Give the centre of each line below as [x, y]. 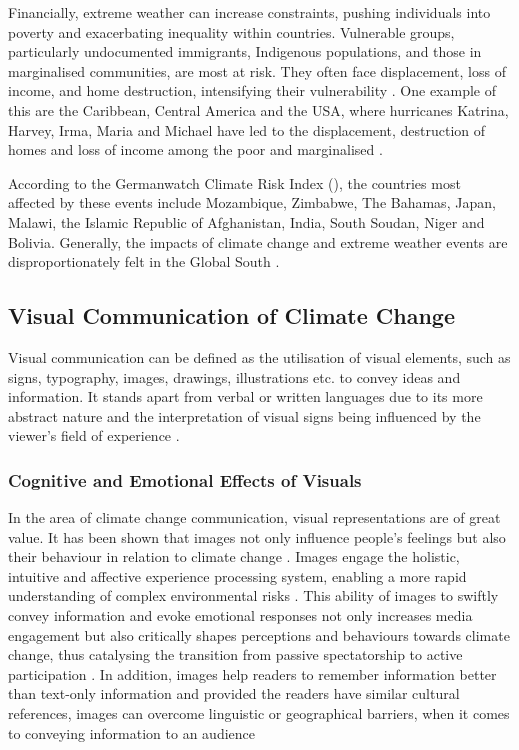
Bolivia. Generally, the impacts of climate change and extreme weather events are [258, 241]
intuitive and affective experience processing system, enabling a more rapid [237, 575]
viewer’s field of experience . [94, 435]
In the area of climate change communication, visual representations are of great [254, 517]
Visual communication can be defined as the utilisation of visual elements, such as [259, 356]
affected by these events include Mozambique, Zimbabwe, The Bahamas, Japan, [252, 202]
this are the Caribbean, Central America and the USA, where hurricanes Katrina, [258, 109]
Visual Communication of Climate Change [231, 315]
